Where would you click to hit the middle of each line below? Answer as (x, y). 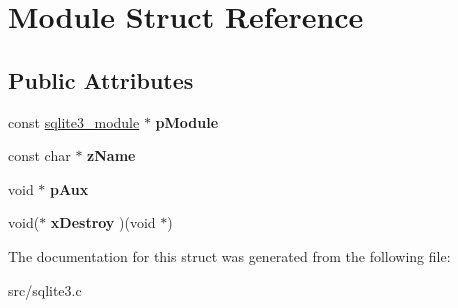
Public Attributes (101, 79)
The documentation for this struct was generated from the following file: (229, 255)
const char (39, 155)
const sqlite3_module (74, 121)
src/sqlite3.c (45, 289)
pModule (187, 121)
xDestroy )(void (103, 222)
